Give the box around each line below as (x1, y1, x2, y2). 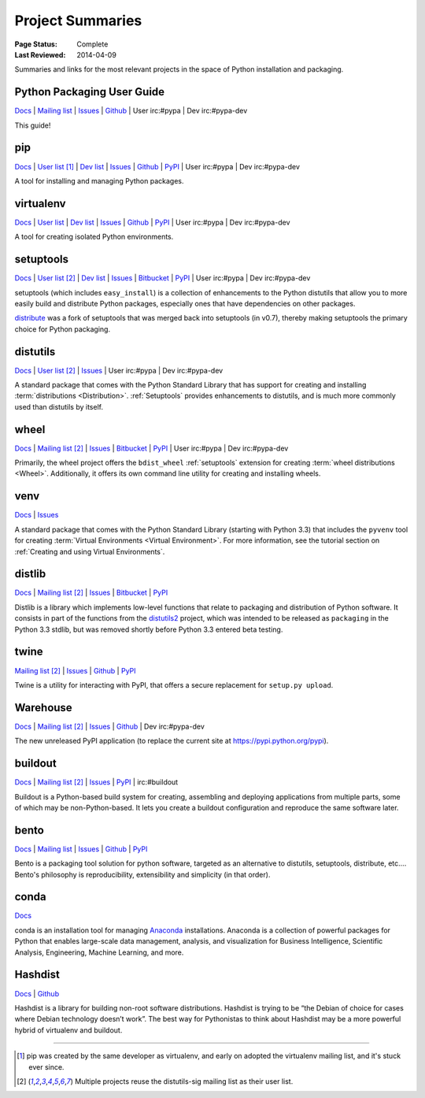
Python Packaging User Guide (14, 85, 165, 98)
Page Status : (14, 39, 58, 49)
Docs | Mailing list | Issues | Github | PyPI (14, 844, 148, 854)
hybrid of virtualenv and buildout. (14, 1025, 123, 1035)
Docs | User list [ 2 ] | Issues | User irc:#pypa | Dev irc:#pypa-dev (14, 365, 224, 375)
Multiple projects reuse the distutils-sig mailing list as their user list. (75, 1076, 294, 1086)
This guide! (14, 121, 51, 130)
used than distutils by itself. (14, 402, 104, 411)
